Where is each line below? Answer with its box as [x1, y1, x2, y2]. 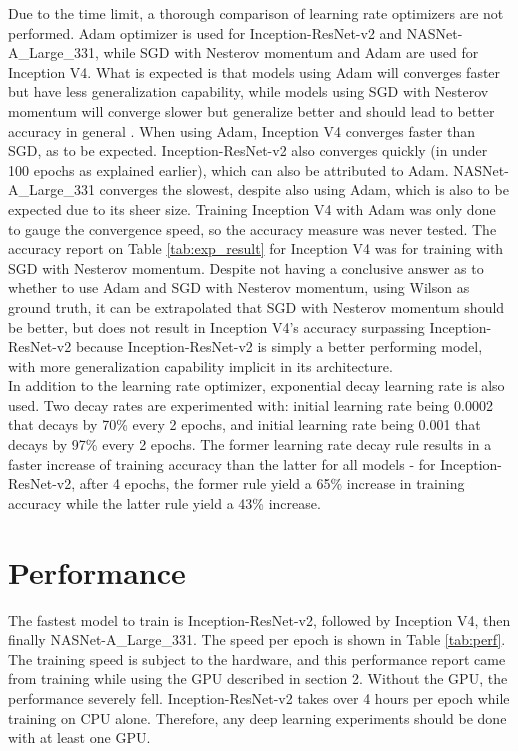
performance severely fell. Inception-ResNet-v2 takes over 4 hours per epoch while [8, 687, 510, 708]
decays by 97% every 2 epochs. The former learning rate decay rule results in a [8, 434, 492, 455]
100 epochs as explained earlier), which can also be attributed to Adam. [8, 159, 449, 180]
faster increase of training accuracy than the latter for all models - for [8, 453, 436, 474]
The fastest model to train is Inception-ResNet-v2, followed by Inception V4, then [8, 609, 511, 630]
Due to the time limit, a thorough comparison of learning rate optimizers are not [8, 3, 504, 23]
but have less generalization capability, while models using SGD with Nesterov [8, 81, 489, 102]
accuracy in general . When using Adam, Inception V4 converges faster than [8, 120, 476, 141]
